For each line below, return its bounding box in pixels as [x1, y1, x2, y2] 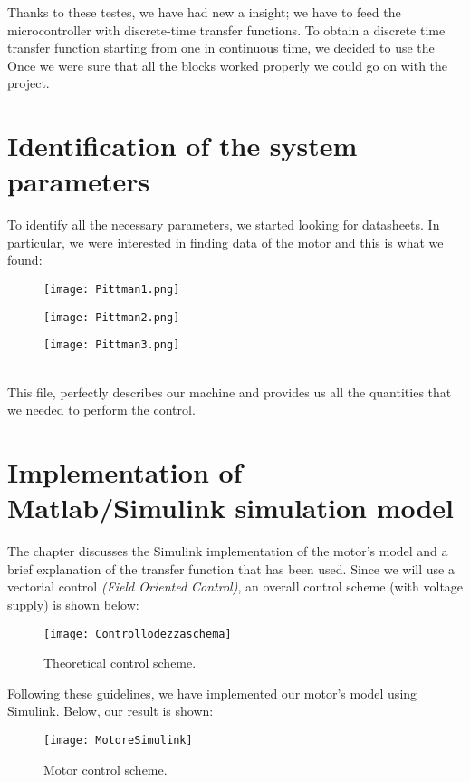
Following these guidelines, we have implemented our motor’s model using [7, 683, 417, 702]
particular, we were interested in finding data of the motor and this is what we [7, 232, 444, 251]
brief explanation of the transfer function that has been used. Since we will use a [7, 559, 455, 578]
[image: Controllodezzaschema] [43, 627, 232, 640]
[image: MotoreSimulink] [43, 733, 193, 747]
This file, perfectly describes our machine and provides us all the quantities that [7, 382, 452, 401]
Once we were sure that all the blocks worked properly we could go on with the [7, 55, 448, 74]
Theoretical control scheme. [43, 653, 197, 672]
